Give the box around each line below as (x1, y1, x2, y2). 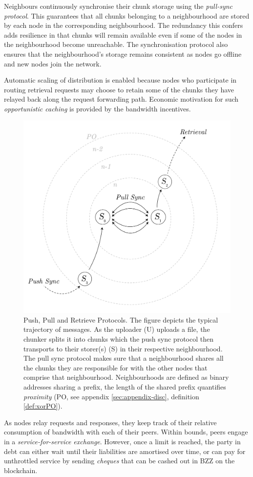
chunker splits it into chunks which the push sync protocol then (23, 334, 213, 344)
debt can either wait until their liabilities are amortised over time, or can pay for (4, 446, 246, 456)
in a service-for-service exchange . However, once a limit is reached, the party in (4, 436, 241, 447)
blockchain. (4, 465, 38, 475)
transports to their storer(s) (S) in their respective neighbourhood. (23, 343, 223, 353)
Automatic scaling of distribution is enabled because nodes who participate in (4, 75, 237, 85)
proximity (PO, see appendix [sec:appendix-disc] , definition (23, 391, 199, 401)
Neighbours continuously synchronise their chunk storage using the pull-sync (4, 1, 233, 11)
